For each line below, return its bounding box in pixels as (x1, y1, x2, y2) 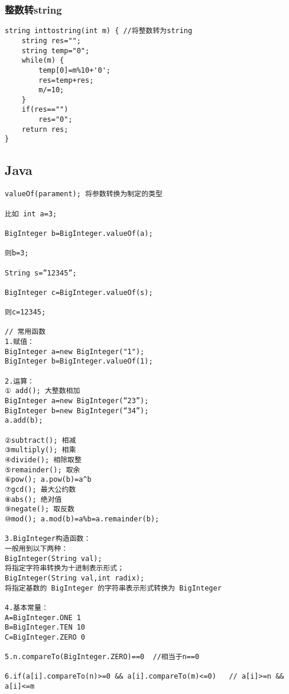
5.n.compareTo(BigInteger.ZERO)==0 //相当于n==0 (5, 653, 200, 661)
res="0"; (38, 115, 73, 124)
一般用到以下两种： (5, 544, 69, 553)
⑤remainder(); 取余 (5, 465, 80, 474)
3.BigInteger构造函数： (5, 534, 91, 543)
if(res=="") (21, 105, 69, 114)
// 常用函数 (5, 327, 46, 336)
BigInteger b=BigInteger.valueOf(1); (5, 357, 153, 366)
